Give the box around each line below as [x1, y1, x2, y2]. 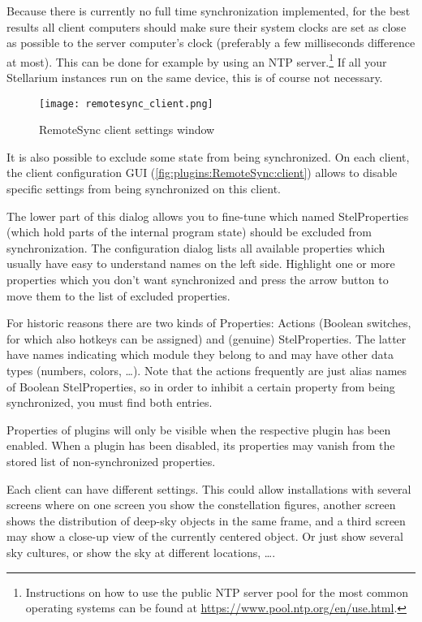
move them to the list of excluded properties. [6, 287, 230, 304]
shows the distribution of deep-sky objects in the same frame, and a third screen [6, 512, 406, 529]
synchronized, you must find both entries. [6, 394, 213, 411]
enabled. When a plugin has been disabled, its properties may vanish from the [6, 437, 395, 454]
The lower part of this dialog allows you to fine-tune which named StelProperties [6, 207, 409, 224]
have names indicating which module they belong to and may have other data [6, 346, 394, 363]
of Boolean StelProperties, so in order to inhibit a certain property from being [6, 378, 395, 395]
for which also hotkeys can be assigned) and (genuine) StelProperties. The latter [6, 330, 407, 347]
